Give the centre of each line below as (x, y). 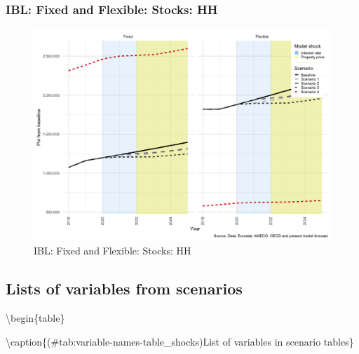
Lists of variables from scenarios (124, 288)
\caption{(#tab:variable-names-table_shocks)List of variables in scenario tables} (180, 341)
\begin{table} (35, 318)
